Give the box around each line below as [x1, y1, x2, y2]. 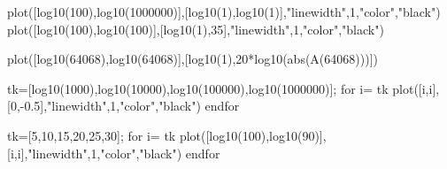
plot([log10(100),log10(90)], [179, 126, 327, 144]
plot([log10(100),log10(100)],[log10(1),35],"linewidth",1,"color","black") [7, 19, 384, 38]
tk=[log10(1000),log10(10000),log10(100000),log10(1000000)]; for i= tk [7, 79, 389, 97]
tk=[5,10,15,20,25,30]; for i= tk [7, 126, 176, 144]
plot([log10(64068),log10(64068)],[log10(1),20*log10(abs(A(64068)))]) [7, 50, 378, 68]
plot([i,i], [392, 79, 440, 97]
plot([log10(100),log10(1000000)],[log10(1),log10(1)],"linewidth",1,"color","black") [7, 3, 441, 20]
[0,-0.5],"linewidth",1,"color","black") [7, 96, 201, 115]
